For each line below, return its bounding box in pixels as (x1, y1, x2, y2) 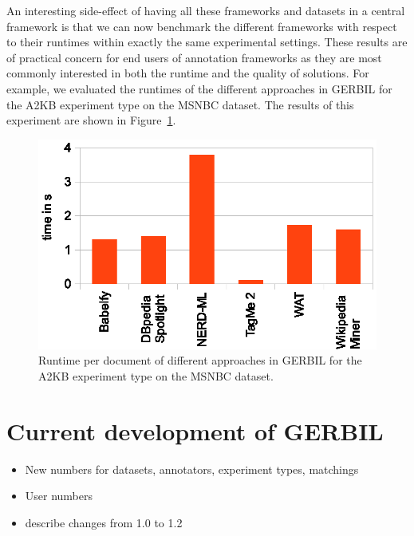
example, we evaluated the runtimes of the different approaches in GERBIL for (6, 80, 392, 97)
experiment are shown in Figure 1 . (6, 112, 176, 128)
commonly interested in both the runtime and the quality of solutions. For (6, 65, 369, 81)
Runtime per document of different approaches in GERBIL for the (38, 352, 362, 368)
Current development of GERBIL (6, 414, 384, 447)
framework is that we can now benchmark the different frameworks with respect (6, 18, 397, 34)
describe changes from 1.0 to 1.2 (25, 514, 183, 530)
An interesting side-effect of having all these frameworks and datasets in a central (6, 2, 405, 18)
